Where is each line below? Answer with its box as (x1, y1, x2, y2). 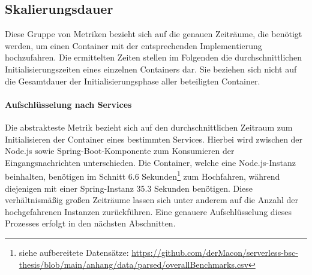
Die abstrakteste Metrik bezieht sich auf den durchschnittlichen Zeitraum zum (5, 120, 293, 133)
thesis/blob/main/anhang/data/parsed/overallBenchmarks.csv (19, 258, 249, 270)
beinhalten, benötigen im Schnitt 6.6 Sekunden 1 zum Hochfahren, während (5, 168, 280, 182)
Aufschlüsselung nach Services (5, 98, 132, 110)
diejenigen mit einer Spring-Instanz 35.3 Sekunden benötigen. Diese (5, 182, 253, 194)
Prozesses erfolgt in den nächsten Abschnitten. (5, 217, 176, 229)
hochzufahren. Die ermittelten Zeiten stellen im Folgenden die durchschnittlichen (5, 51, 302, 64)
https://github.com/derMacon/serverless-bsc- (131, 246, 298, 258)
